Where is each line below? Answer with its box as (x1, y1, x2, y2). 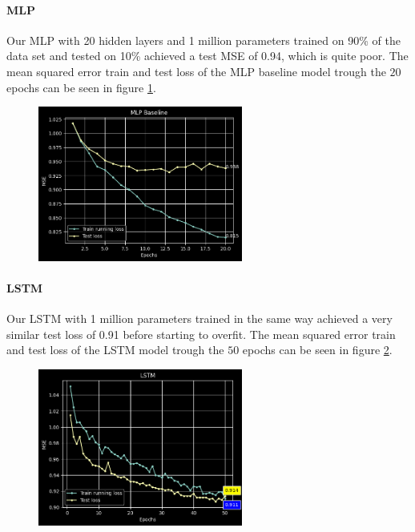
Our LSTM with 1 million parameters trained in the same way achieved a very (6, 310, 393, 327)
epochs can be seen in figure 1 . (6, 79, 156, 95)
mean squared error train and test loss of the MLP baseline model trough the (6, 62, 386, 79)
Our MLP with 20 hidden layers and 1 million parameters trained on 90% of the (6, 31, 401, 48)
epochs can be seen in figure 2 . (242, 341, 393, 358)
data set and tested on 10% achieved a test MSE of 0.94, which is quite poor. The (6, 47, 409, 64)
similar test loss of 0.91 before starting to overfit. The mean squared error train (6, 325, 396, 342)
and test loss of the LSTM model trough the (6, 341, 224, 358)
